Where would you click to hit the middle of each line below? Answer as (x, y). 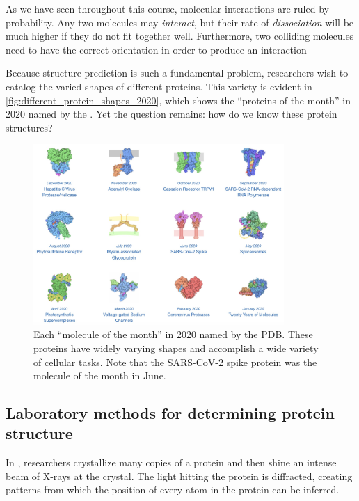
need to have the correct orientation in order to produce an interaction (156, 49)
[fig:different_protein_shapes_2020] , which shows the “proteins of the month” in (178, 100)
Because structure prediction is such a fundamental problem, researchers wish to (177, 73)
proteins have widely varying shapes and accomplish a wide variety (176, 348)
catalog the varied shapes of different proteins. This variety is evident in (159, 86)
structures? (29, 127)
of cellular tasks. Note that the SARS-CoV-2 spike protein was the (175, 361)
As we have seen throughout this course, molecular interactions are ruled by (167, 8)
